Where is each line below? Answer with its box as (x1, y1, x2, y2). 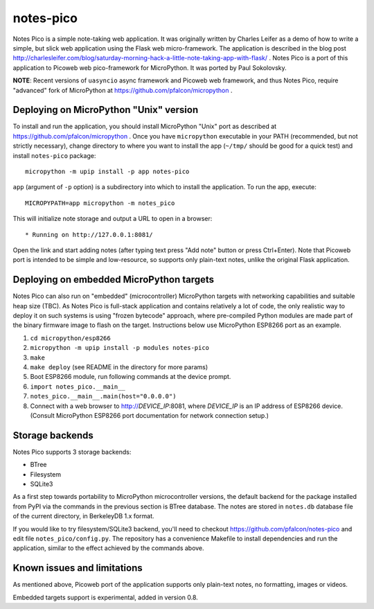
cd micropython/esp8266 (30, 334, 111, 342)
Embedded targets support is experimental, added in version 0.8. (12, 593, 199, 601)
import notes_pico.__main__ (30, 382, 126, 391)
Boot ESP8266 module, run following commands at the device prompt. (30, 373, 231, 381)
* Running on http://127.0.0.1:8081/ (25, 231, 154, 238)
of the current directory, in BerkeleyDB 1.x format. (12, 512, 154, 520)
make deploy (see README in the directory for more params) (30, 362, 208, 371)
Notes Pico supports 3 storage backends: (12, 448, 132, 456)
